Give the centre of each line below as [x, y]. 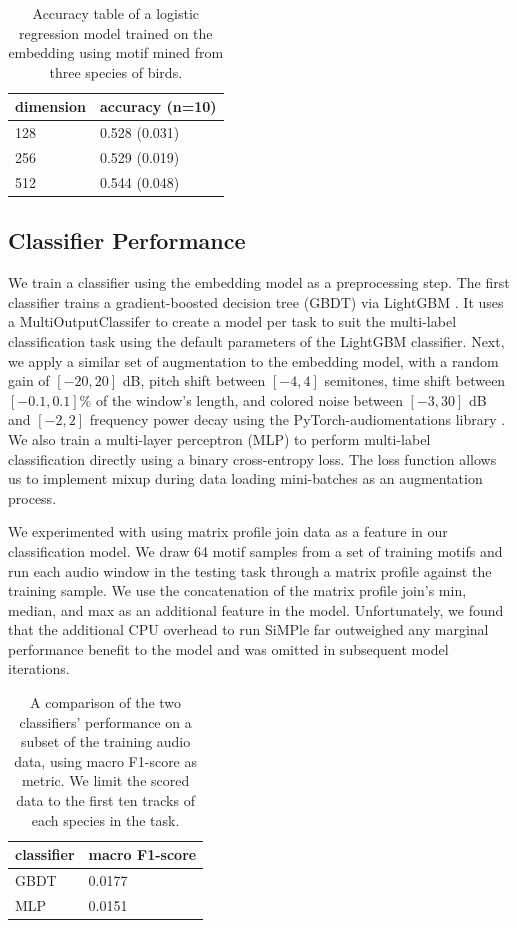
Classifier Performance [127, 240]
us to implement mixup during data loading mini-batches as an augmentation [245, 478]
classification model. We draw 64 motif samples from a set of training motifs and [255, 550]
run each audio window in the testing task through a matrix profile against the [250, 570]
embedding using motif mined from [116, 52]
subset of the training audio [105, 741]
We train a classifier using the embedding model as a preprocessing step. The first [259, 282]
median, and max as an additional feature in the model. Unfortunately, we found [256, 609]
